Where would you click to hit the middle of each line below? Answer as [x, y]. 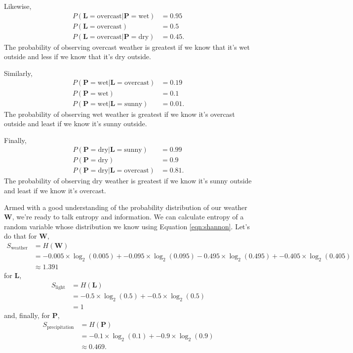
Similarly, [18, 73]
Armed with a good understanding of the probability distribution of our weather [126, 207]
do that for [20, 236]
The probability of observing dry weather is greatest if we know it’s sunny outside [128, 181]
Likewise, [18, 6]
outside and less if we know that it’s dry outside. [78, 56]
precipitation [60, 327]
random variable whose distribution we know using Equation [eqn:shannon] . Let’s [127, 226]
